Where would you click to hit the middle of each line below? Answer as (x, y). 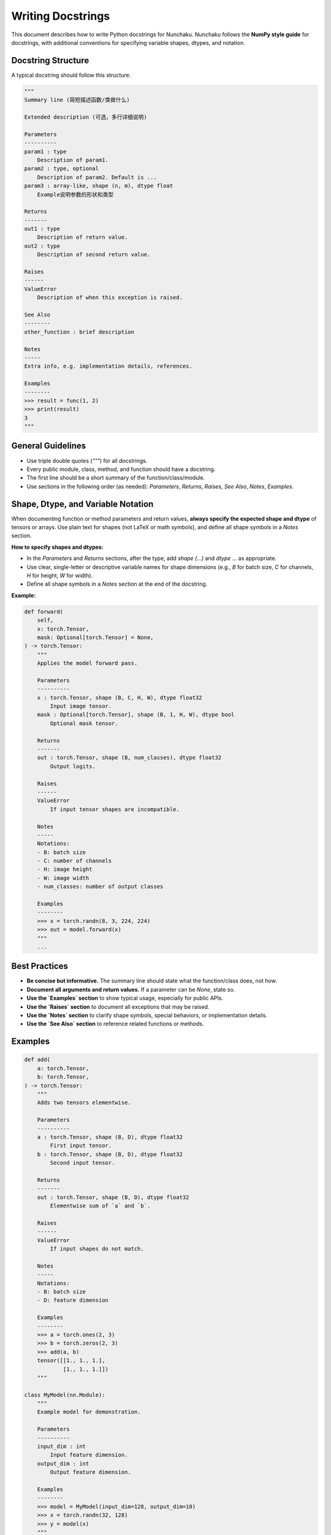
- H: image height (65, 869)
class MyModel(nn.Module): (65, 1395)
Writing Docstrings (61, 16)
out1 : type (42, 229)
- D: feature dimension (73, 1300)
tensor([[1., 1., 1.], (71, 1361)
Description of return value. (82, 237)
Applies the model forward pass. (87, 663)
